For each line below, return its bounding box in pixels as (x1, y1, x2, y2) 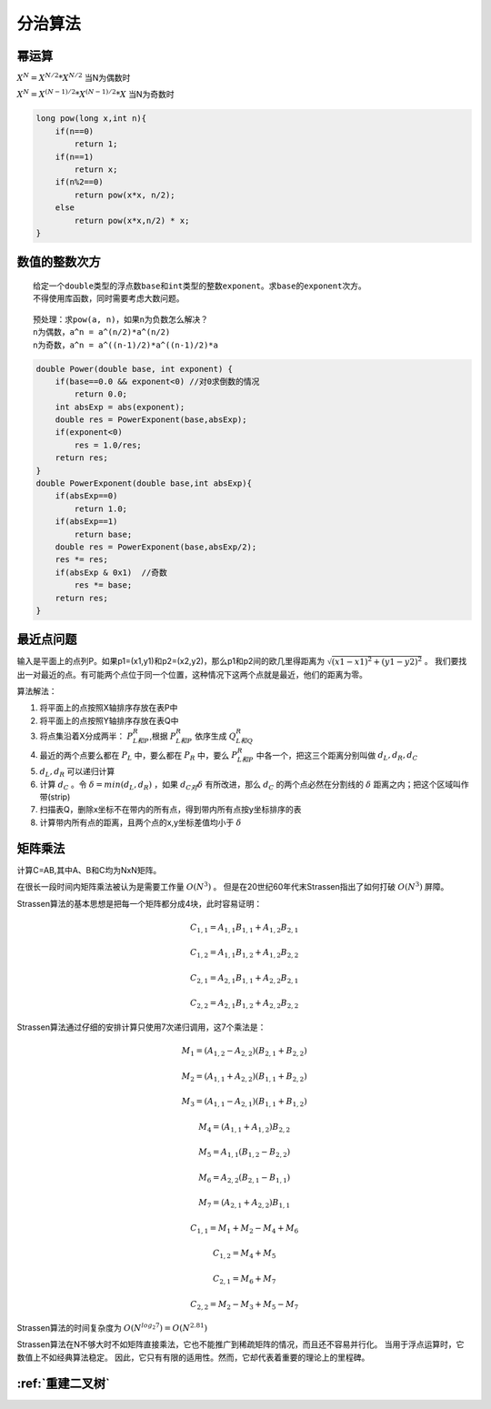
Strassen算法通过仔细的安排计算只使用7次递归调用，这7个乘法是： (16, 1022, 266, 1032)
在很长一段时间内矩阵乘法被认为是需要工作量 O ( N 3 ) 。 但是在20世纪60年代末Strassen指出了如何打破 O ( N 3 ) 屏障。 (16, 881, 449, 892)
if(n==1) (55, 151, 95, 162)
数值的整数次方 (16, 255, 101, 270)
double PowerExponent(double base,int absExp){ (35, 478, 252, 488)
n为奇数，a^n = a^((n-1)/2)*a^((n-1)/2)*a (33, 339, 218, 350)
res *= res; (55, 555, 109, 565)
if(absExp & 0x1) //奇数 (55, 567, 167, 578)
